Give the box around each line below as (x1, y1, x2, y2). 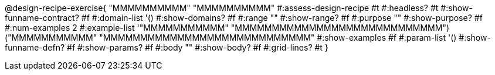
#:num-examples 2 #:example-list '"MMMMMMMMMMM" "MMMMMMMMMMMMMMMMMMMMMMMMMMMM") (5, 23, 450, 33)
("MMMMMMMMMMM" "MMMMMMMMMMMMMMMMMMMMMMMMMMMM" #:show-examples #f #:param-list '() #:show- (5, 33, 491, 42)
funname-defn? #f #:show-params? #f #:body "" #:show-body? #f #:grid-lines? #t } (5, 42, 328, 52)
